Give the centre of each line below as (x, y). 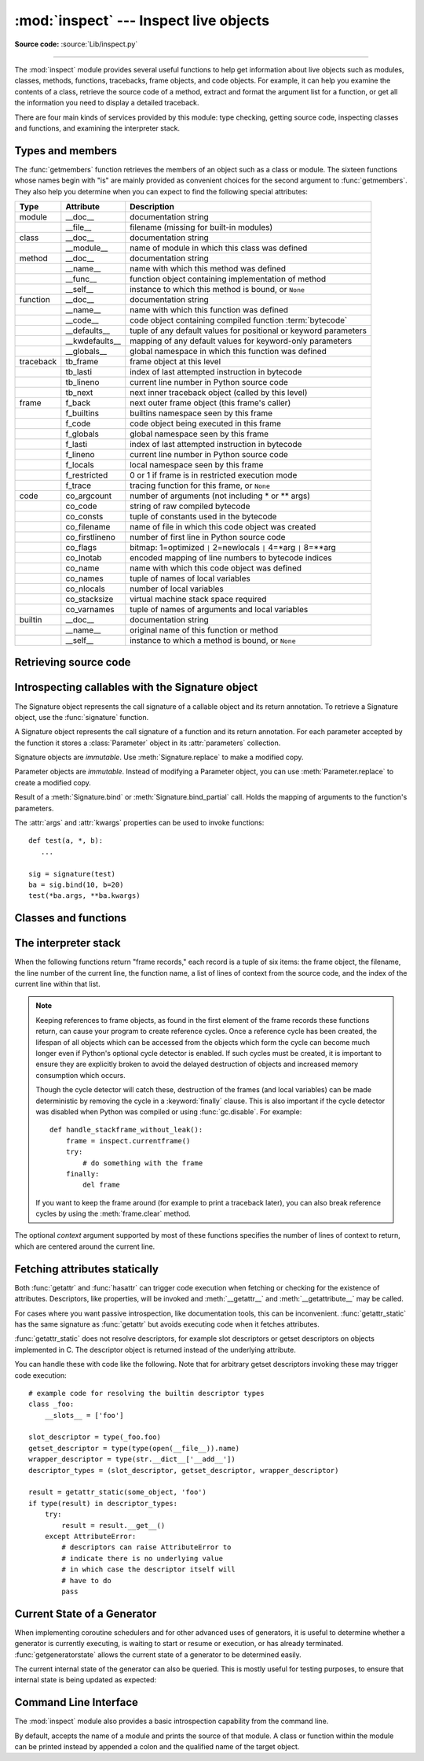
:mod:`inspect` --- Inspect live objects (142, 20)
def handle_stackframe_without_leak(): (126, 1130)
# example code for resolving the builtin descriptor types (146, 1393)
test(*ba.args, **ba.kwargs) (84, 896)
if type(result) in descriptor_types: (103, 1503)
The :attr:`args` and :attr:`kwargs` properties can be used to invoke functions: (139, 823)
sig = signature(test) (72, 874)
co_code (81, 506)
